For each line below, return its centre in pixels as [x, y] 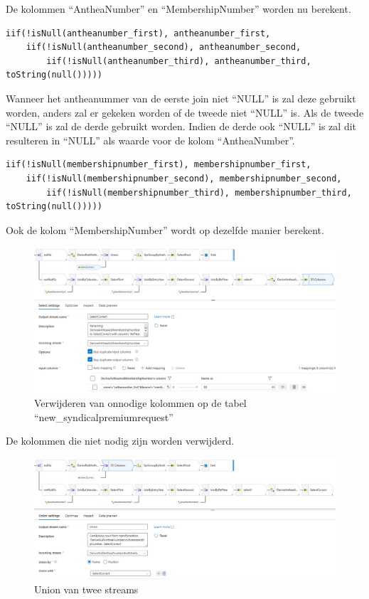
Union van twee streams [86, 589]
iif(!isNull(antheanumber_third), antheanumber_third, [179, 61]
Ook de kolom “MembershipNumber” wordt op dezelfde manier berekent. [165, 229]
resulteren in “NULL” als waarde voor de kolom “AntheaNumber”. [150, 140]
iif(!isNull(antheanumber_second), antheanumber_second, [164, 47]
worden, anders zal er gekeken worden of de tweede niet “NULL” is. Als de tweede [185, 112]
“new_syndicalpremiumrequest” [104, 417]
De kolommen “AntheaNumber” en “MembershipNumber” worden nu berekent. [178, 9]
